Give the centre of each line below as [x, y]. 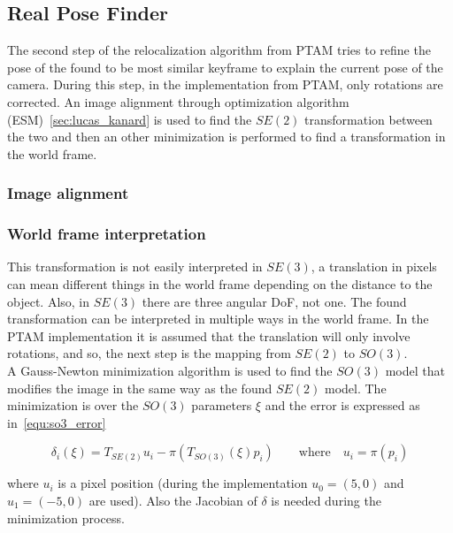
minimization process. [66, 518]
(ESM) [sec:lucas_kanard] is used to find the [130, 119]
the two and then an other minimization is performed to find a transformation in [226, 137]
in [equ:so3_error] [57, 422]
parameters [222, 405]
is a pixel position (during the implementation [183, 483]
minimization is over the [73, 405]
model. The [355, 388]
